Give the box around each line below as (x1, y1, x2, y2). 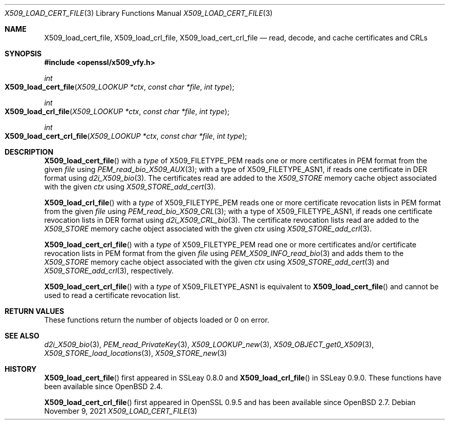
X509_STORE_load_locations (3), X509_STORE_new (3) (44, 349, 227, 357)
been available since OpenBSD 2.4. (44, 382, 163, 391)
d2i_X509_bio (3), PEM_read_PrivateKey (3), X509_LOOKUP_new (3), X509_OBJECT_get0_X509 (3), (44, 340, 374, 349)
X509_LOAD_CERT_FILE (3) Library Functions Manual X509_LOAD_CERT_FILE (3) (5, 9, 273, 17)
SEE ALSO (5, 331, 39, 340)
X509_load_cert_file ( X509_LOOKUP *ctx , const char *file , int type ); (5, 82, 234, 91)
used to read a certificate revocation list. (44, 291, 181, 300)
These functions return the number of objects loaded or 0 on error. (44, 315, 269, 324)
